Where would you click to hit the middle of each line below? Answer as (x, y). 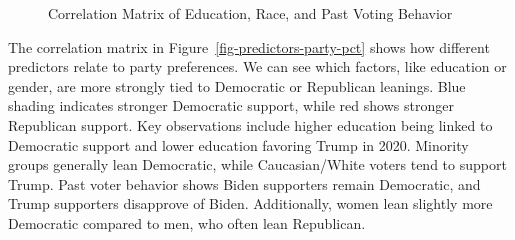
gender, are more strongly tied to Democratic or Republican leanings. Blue (237, 85)
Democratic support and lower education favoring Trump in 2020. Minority (238, 144)
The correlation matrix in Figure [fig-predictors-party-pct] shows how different (249, 46)
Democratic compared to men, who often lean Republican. (187, 222)
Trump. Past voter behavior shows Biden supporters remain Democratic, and (244, 183)
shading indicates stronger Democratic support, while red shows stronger (231, 105)
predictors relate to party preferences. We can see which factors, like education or (257, 66)
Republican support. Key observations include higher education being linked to (250, 124)
